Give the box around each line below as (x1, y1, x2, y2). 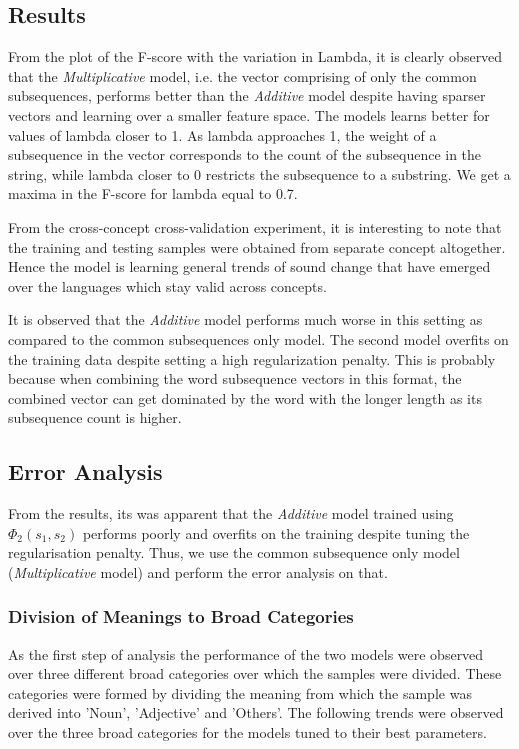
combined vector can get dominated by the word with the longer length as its (8, 387, 482, 408)
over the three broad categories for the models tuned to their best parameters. (8, 722, 487, 743)
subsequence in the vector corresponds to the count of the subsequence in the (8, 144, 482, 165)
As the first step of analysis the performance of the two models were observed (8, 643, 484, 664)
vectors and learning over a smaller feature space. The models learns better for (8, 104, 490, 125)
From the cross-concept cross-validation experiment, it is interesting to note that (8, 216, 502, 237)
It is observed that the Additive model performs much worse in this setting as (8, 309, 483, 330)
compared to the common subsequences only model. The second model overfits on (8, 328, 509, 349)
